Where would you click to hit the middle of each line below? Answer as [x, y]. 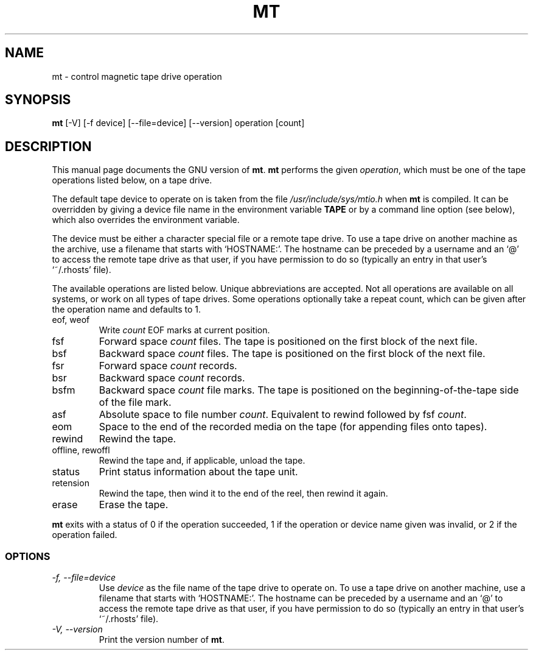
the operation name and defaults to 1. [127, 310]
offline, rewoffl [81, 450]
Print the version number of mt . [162, 640]
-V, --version [77, 629]
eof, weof [71, 320]
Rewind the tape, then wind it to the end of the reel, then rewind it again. [243, 494]
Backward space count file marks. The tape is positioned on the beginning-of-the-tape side [309, 390]
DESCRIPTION [48, 146]
